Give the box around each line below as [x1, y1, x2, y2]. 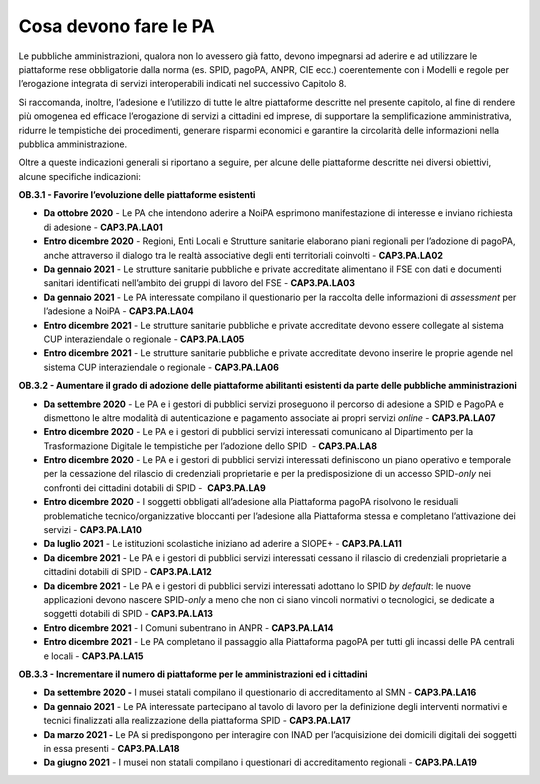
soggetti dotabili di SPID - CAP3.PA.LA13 [43, 608, 214, 620]
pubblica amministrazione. [18, 138, 128, 150]
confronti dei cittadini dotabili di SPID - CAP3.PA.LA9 [43, 481, 267, 494]
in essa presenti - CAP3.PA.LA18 [43, 742, 180, 754]
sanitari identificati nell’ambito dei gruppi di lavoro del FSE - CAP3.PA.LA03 [43, 277, 355, 289]
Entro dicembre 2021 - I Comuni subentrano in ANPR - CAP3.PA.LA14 [43, 621, 334, 634]
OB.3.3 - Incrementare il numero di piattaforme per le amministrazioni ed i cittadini [18, 668, 368, 680]
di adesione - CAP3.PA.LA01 [43, 221, 164, 233]
